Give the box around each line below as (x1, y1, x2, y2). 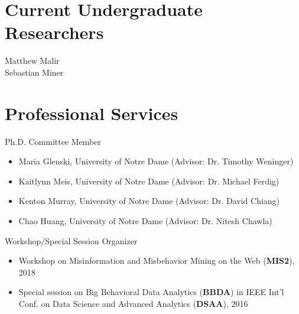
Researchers (5, 20, 104, 44)
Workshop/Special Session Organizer (5, 234, 138, 247)
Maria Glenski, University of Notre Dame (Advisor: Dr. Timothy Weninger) (18, 155, 294, 167)
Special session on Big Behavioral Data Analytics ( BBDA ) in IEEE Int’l (18, 286, 284, 298)
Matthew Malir (5, 54, 60, 67)
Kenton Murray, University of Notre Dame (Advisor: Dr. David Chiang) (18, 195, 280, 207)
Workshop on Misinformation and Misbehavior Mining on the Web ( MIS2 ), (18, 254, 295, 267)
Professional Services (5, 101, 178, 125)
